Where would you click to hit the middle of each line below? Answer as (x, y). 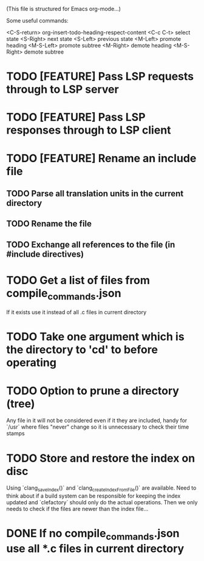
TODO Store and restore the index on (101, 458)
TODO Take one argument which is (95, 337)
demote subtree (44, 52)
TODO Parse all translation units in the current (95, 194)
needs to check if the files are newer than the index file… (77, 509)
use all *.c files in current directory (95, 548)
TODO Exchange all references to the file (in (91, 244)
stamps (16, 434)
